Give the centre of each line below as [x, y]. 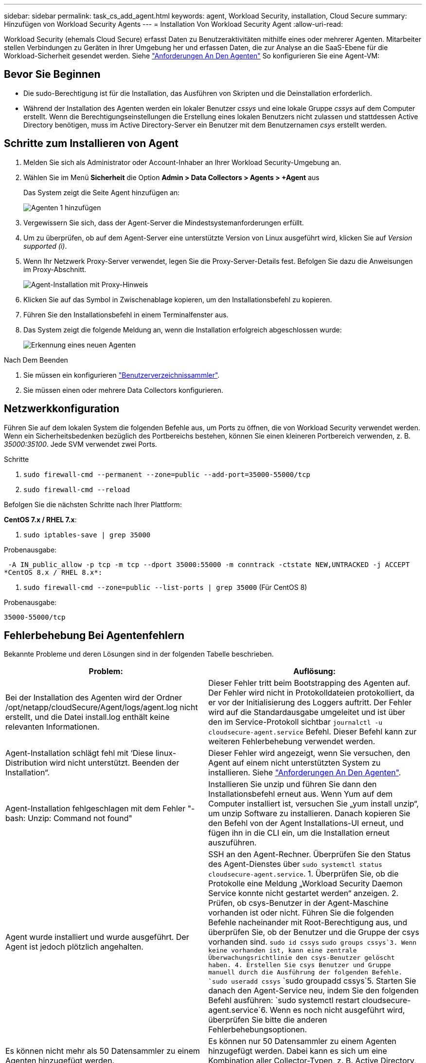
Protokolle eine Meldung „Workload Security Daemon [305, 884]
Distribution [27, 763]
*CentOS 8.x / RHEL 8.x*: [53, 572]
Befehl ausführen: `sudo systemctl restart [284, 1000]
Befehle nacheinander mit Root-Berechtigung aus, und [308, 923]
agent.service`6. [238, 1010]
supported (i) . [45, 246]
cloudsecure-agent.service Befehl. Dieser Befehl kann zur [312, 732]
